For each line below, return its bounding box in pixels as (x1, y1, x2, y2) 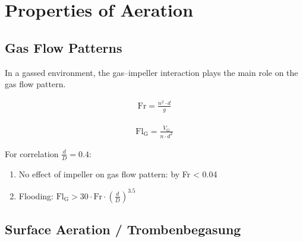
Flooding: (18, 189, 53, 202)
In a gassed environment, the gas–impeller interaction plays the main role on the (5, 66, 298, 78)
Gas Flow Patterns (5, 38, 122, 56)
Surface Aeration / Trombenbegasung (5, 220, 241, 238)
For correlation (5, 147, 59, 160)
